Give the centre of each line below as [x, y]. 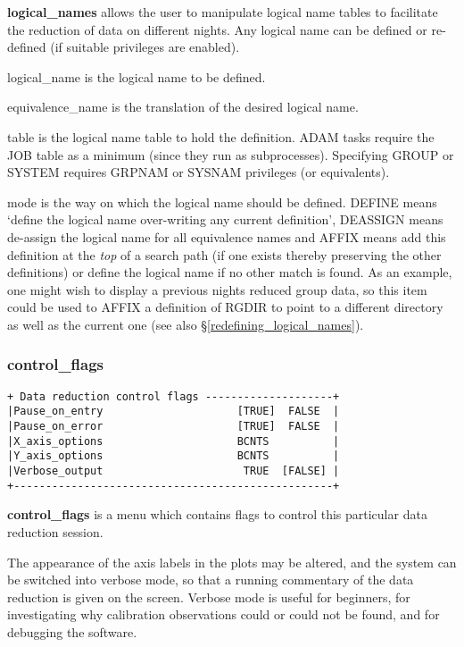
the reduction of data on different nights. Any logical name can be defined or [217, 29]
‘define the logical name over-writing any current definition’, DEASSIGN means [225, 219]
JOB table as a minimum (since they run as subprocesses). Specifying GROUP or [231, 154]
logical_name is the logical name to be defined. [137, 76]
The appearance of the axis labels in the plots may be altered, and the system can [232, 562]
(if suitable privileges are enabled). [145, 47]
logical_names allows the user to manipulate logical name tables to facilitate [223, 12]
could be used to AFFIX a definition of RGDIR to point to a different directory [225, 307]
